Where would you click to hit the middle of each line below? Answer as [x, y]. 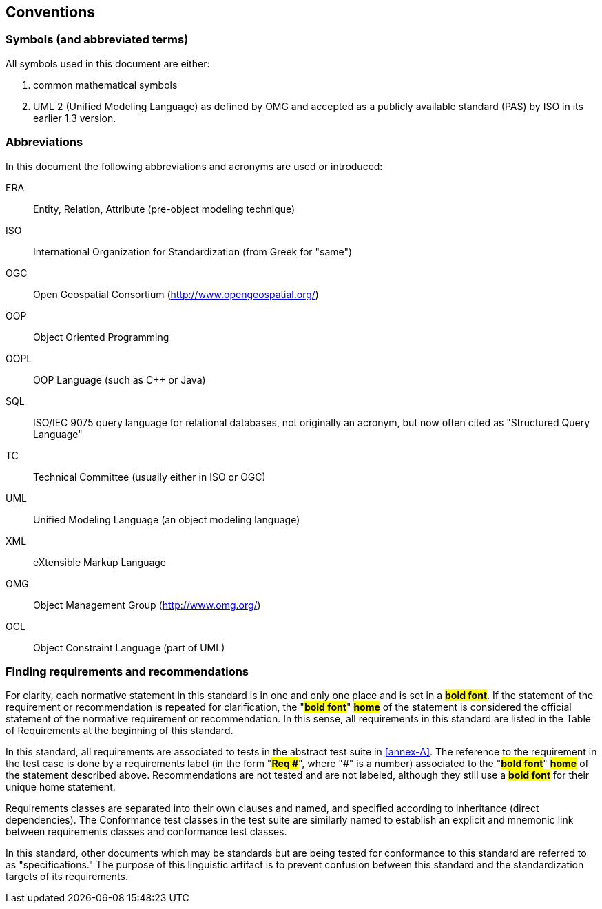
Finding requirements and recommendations [127, 671]
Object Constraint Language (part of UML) [129, 647]
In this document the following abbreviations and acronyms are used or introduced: [194, 166]
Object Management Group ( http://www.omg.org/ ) [147, 605]
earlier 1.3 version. [75, 118]
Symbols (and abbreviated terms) [97, 40]
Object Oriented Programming [101, 337]
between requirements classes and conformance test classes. [146, 832]
